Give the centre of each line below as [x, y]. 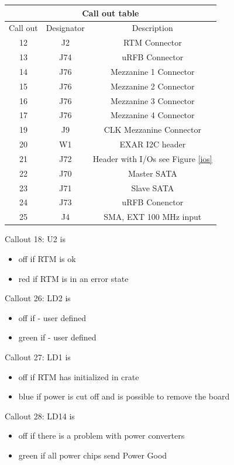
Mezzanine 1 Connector [153, 71]
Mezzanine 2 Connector [153, 86]
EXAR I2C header [153, 144]
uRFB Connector [153, 57]
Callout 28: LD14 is [40, 416]
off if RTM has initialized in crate [79, 376]
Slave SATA [153, 187]
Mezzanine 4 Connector [153, 115]
